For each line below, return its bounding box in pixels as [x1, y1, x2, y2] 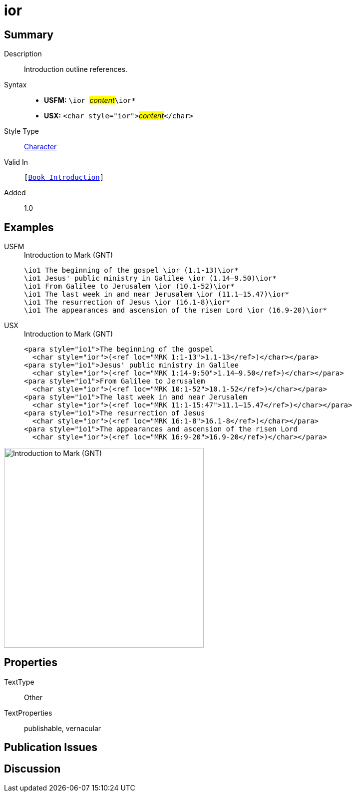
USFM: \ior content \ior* [44, 96, 136, 105]
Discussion [4, 762, 61, 775]
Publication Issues [4, 741, 98, 754]
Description [4, 49, 42, 58]
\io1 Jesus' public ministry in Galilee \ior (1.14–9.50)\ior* [24, 274, 277, 283]
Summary [4, 28, 53, 41]
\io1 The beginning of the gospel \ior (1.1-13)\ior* [24, 266, 239, 275]
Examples [4, 221, 54, 234]
